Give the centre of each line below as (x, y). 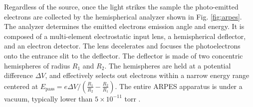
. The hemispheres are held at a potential (168, 65)
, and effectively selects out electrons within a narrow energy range (147, 75)
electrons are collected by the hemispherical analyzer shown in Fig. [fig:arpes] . (123, 16)
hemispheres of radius (37, 65)
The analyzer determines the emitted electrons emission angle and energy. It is (124, 26)
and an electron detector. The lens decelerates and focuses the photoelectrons (122, 46)
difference (18, 75)
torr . (132, 98)
